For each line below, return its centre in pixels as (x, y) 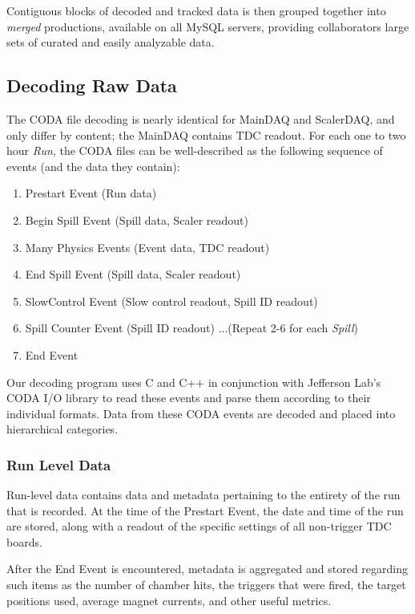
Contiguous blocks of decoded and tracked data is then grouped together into (196, 10)
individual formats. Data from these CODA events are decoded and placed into (201, 413)
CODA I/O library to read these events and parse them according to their (189, 398)
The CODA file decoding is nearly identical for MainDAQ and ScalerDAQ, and (201, 118)
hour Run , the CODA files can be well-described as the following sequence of (195, 150)
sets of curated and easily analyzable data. (111, 42)
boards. (24, 541)
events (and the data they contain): (93, 166)
